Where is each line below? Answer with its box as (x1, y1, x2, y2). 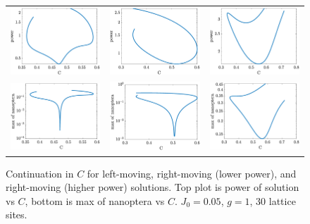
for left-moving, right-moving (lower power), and (87, 166, 297, 180)
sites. (6, 207, 27, 222)
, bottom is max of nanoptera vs (25, 193, 165, 208)
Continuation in (6, 166, 74, 180)
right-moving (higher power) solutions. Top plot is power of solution (6, 180, 299, 194)
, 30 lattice (249, 193, 296, 208)
